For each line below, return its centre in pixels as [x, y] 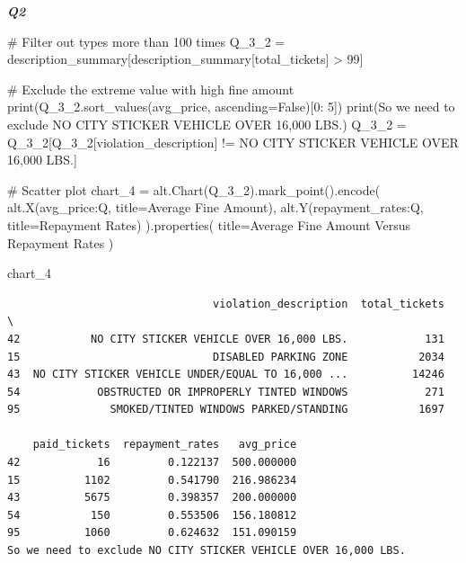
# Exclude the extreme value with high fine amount [151, 89]
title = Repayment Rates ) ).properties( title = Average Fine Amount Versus [209, 224]
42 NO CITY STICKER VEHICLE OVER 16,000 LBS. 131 [226, 339]
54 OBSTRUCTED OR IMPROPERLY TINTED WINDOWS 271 [226, 392]
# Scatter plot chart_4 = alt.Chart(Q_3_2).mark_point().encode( [194, 189]
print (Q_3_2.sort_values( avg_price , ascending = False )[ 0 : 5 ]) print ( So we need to [231, 107]
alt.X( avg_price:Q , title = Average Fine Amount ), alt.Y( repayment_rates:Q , [215, 207]
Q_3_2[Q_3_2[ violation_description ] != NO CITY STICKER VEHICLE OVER [233, 142]
